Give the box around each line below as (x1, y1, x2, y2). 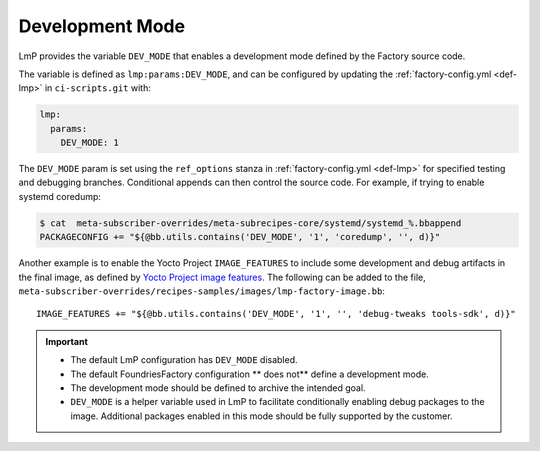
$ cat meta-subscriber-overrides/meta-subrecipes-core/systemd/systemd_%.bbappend (39, 217, 462, 229)
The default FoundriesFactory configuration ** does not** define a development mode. (70, 368, 429, 380)
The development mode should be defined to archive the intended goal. (70, 381, 366, 394)
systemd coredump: (18, 190, 102, 202)
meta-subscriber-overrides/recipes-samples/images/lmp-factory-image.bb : (18, 285, 385, 297)
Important (45, 335, 89, 347)
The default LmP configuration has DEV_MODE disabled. (70, 354, 299, 366)
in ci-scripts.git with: (44, 82, 152, 94)
